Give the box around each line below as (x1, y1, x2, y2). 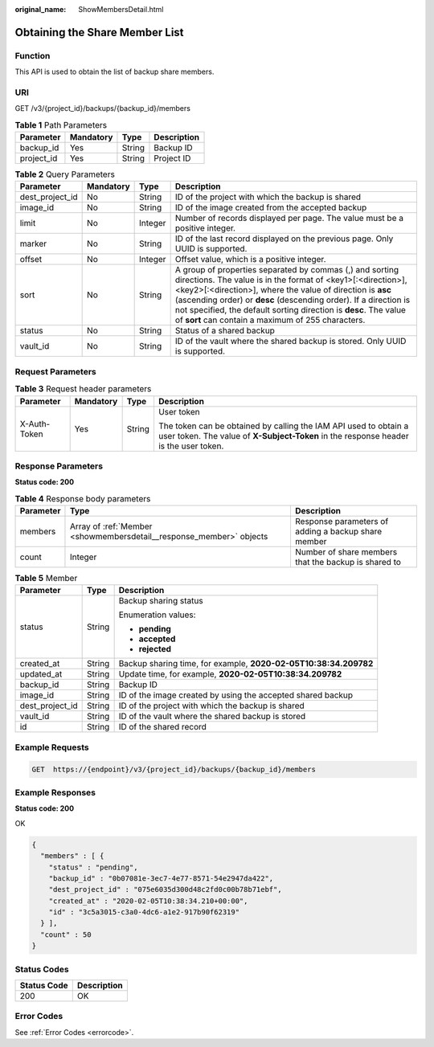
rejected (138, 644, 172, 655)
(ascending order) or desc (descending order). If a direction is (174, 294, 410, 305)
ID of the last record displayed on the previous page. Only (174, 233, 394, 244)
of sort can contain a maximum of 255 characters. (174, 314, 366, 325)
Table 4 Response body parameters (14, 493, 151, 504)
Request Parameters (14, 366, 96, 377)
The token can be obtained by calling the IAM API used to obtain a (158, 420, 409, 431)
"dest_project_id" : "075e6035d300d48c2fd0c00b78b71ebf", (48, 885, 282, 894)
